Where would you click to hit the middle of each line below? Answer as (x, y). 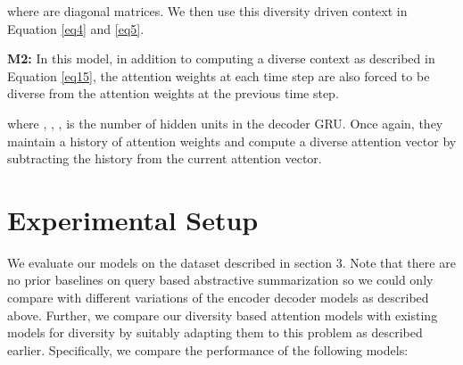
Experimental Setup (133, 219)
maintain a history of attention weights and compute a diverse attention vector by (232, 141)
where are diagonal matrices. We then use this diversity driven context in (207, 11)
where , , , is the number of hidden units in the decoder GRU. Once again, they (225, 123)
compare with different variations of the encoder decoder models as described (218, 298)
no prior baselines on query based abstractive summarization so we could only (220, 280)
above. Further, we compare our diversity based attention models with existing (223, 315)
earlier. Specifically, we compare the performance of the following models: (208, 349)
